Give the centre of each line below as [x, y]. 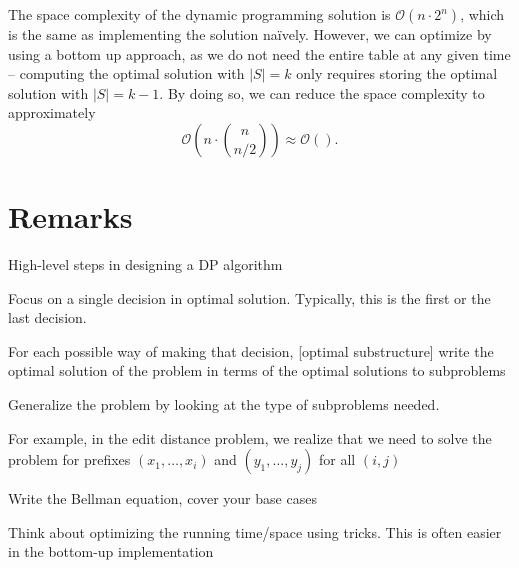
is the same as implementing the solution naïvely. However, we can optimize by [250, 34]
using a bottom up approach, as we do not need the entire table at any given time [259, 53]
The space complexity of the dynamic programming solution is [199, 14]
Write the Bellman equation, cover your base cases [162, 498]
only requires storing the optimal [397, 73]
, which [482, 14]
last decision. [47, 317]
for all [337, 459]
